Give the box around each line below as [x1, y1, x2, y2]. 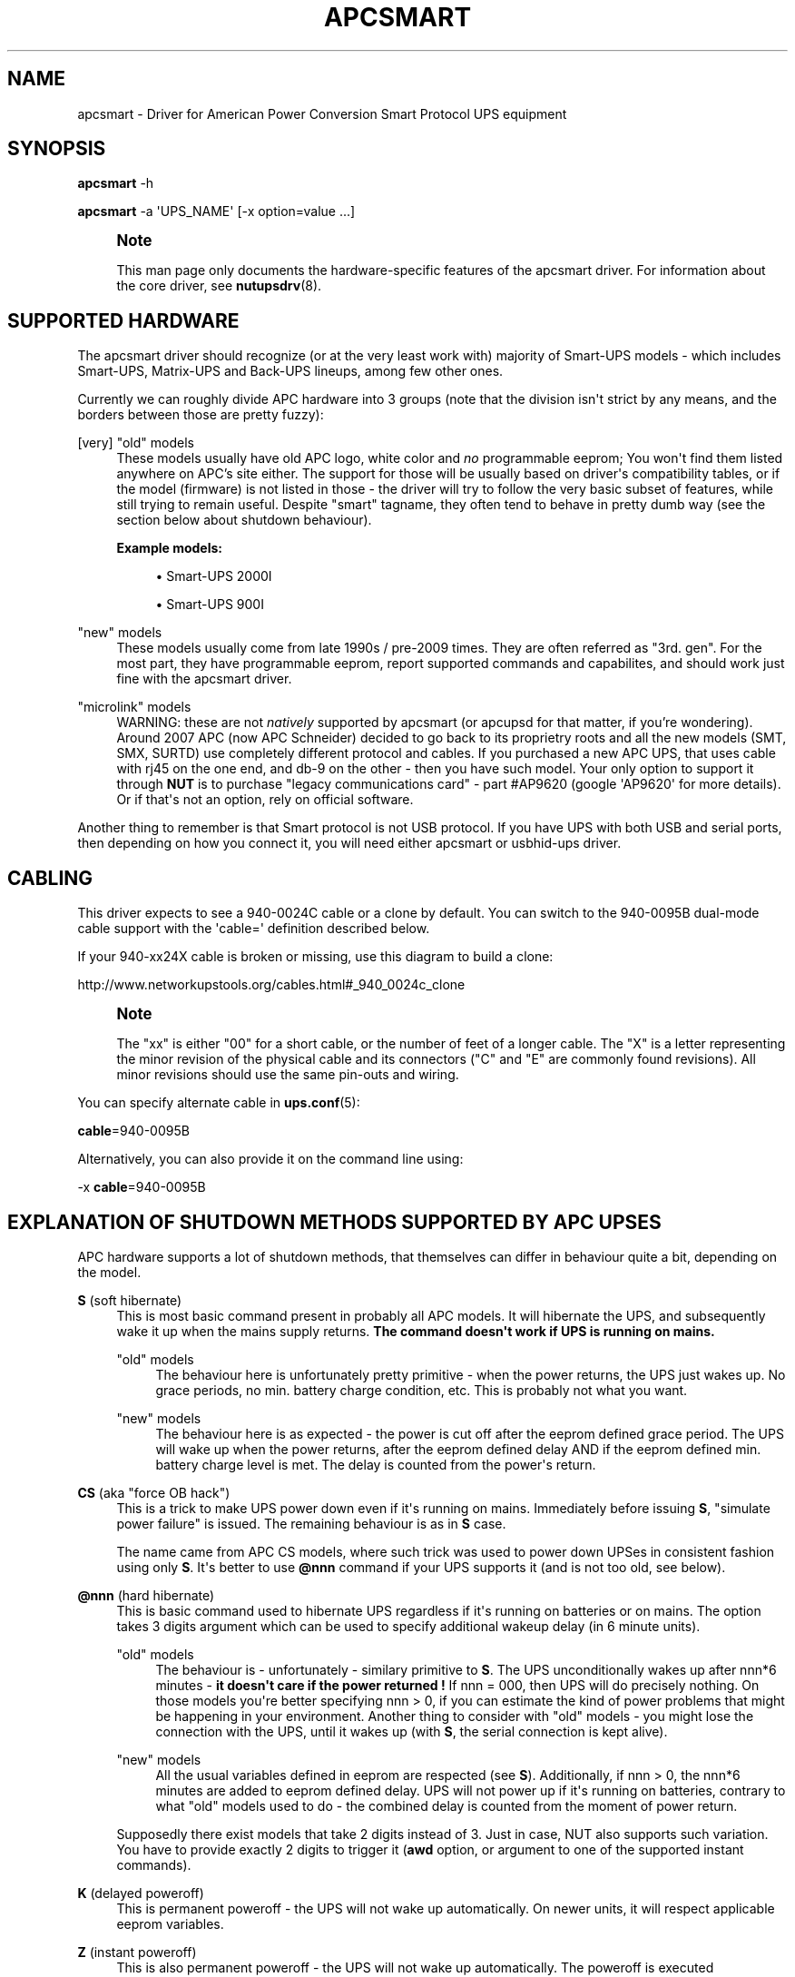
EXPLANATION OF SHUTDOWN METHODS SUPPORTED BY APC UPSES [7, 1210, 662, 1234]
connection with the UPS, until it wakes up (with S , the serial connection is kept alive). [155, 1723, 668, 1739]
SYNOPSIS [7, 137, 106, 161]
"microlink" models [77, 699, 191, 715]
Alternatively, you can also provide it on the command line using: [77, 1151, 464, 1167]
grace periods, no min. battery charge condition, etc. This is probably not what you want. [155, 1382, 688, 1398]
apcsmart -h [77, 175, 154, 192]
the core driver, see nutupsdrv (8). [116, 278, 322, 294]
